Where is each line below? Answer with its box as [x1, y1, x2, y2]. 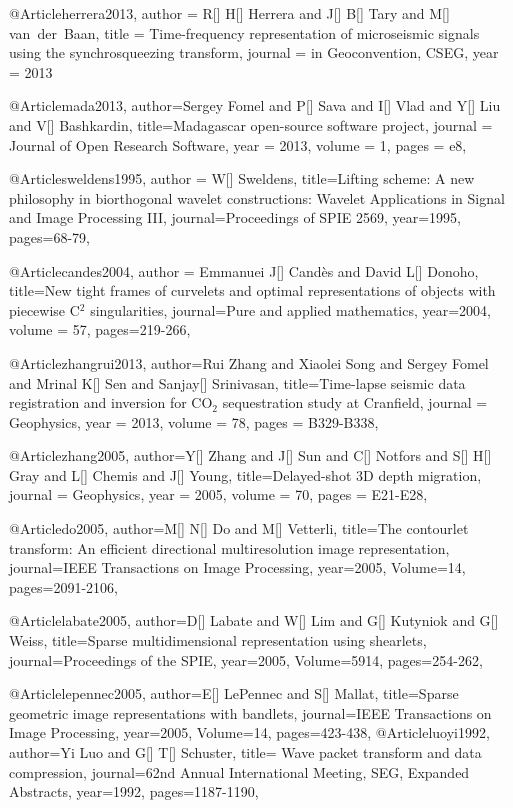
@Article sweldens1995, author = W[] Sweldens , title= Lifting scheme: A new [9, 168, 475, 189]
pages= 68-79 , [9, 226, 90, 247]
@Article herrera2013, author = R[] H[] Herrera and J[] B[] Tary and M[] [9, 3, 450, 23]
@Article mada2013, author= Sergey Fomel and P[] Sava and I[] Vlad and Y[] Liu [9, 95, 501, 116]
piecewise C [9, 299, 80, 320]
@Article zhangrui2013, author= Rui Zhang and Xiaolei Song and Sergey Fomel [9, 352, 489, 373]
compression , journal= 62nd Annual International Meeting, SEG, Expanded [9, 761, 470, 782]
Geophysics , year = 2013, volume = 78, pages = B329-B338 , [9, 411, 379, 432]
